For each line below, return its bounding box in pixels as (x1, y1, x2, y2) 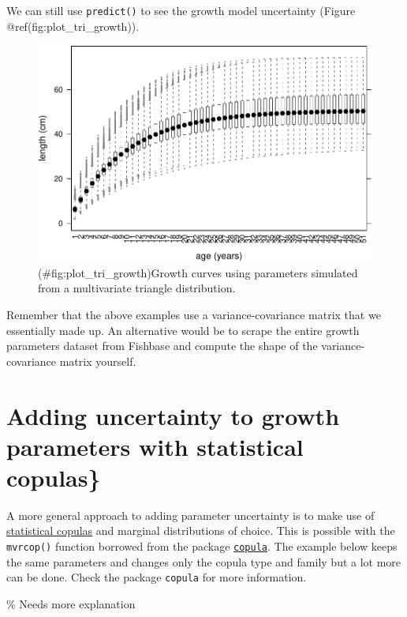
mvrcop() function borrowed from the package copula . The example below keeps (6, 538, 398, 555)
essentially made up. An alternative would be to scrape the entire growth (6, 322, 360, 338)
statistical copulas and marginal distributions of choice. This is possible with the (6, 522, 395, 539)
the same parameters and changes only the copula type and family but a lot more (6, 553, 401, 570)
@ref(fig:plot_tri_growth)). (6, 17, 140, 34)
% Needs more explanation (6, 595, 136, 611)
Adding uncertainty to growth (6, 399, 340, 431)
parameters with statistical (6, 430, 304, 462)
